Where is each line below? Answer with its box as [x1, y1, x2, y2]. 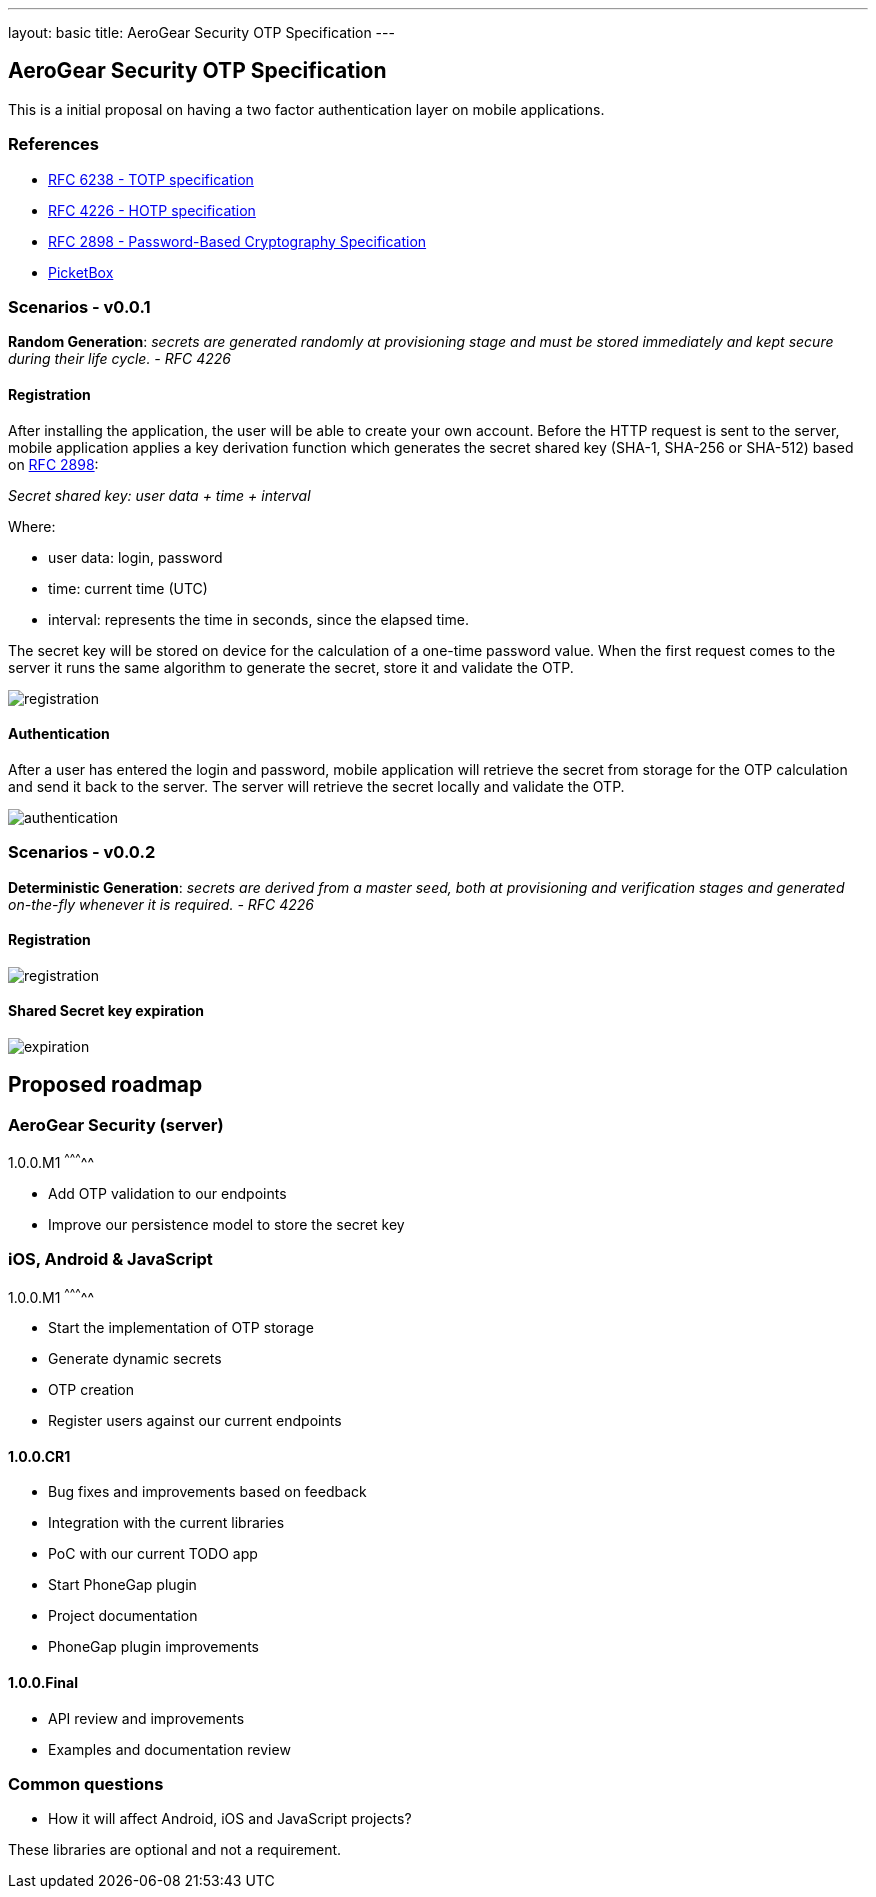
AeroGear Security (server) [8, 1114, 224, 1135]
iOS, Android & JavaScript [8, 1249, 213, 1270]
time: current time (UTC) [48, 579, 208, 597]
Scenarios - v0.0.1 [8, 296, 151, 317]
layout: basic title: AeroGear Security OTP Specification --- [8, 24, 395, 41]
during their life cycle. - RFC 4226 [8, 350, 231, 368]
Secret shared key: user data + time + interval [8, 486, 311, 504]
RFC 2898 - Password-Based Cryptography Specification [48, 232, 427, 250]
